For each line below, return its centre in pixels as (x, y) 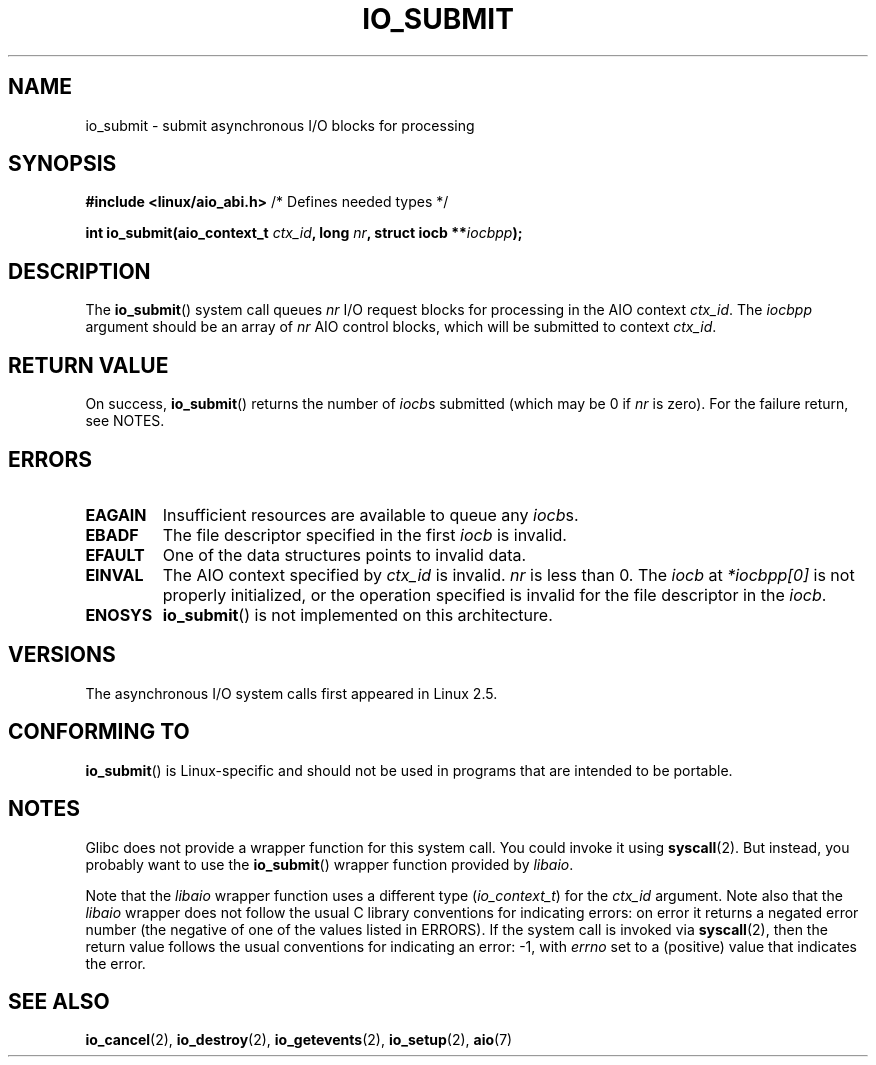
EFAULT (115, 554)
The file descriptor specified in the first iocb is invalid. (364, 534)
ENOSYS (119, 614)
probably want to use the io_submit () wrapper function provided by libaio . (329, 864)
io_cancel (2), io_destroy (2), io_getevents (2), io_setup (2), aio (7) (299, 1040)
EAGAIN (116, 514)
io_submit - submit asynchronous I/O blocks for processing (280, 125)
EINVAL (114, 574)
